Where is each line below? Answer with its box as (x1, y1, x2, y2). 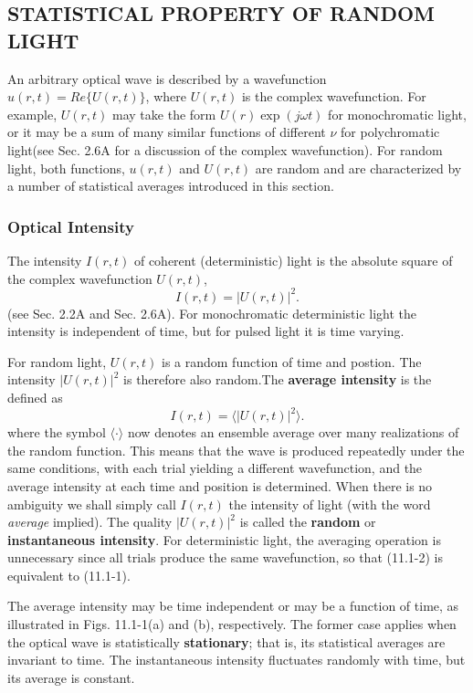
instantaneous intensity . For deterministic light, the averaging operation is (7, 530, 441, 549)
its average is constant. (7, 667, 135, 687)
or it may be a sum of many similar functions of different (7, 122, 326, 142)
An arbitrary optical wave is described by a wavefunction (7, 68, 327, 88)
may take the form (112, 104, 216, 123)
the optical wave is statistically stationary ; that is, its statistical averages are (7, 632, 446, 651)
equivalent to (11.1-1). (7, 565, 131, 584)
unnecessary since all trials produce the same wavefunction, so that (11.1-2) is (7, 548, 444, 567)
